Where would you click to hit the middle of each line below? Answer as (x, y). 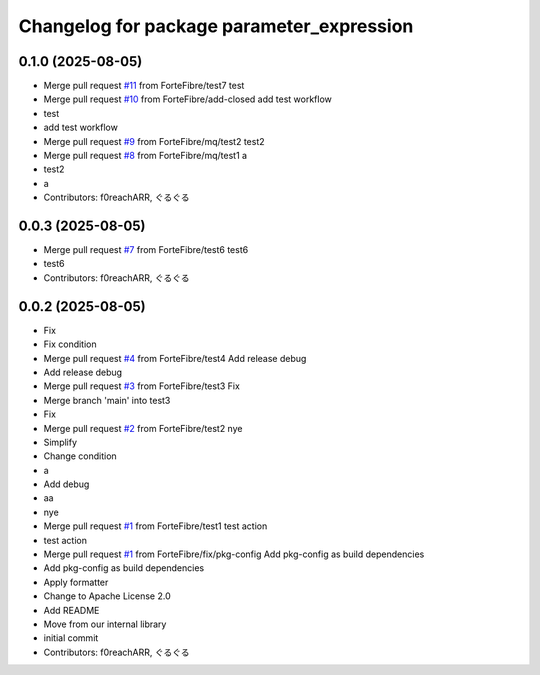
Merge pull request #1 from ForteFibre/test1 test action (155, 526)
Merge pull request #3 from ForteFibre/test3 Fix (141, 386)
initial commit (71, 638)
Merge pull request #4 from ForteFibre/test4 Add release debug (175, 358)
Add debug (66, 484)
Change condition (80, 456)
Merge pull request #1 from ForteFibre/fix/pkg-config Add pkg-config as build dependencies (234, 554)
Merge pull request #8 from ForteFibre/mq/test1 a (145, 156)
